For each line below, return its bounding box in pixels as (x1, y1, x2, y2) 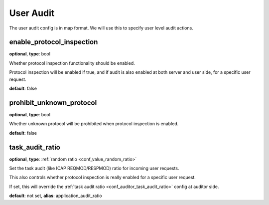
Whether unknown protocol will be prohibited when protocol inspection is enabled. (9, 121, 179, 127)
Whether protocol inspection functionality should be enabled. (9, 60, 135, 66)
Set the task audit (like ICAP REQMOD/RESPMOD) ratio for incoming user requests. (9, 165, 179, 171)
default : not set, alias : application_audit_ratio (9, 193, 102, 199)
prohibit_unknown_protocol (9, 98, 97, 107)
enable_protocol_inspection (9, 38, 98, 46)
